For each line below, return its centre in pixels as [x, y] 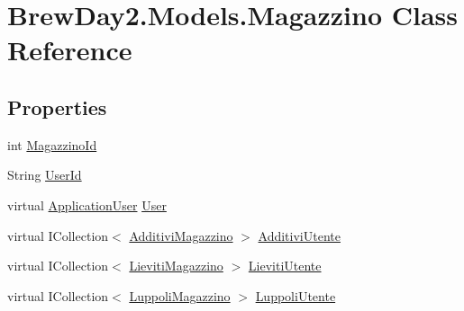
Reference [70, 50]
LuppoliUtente [296, 295]
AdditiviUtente [299, 235]
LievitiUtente [285, 266]
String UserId [45, 175]
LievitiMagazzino [176, 266]
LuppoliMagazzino [180, 295]
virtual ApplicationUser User [87, 204]
